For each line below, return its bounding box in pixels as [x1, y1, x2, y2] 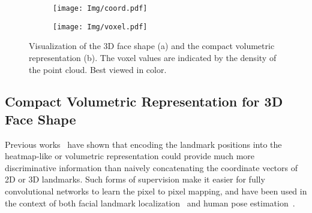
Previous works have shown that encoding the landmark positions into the [5, 138, 282, 150]
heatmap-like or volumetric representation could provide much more [5, 150, 255, 162]
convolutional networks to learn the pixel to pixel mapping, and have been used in [5, 185, 307, 197]
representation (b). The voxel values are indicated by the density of [29, 51, 277, 63]
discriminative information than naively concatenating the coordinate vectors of [5, 161, 298, 174]
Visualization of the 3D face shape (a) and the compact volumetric [29, 39, 275, 52]
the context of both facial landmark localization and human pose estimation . [5, 196, 295, 209]
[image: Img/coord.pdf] [53, 4, 148, 13]
